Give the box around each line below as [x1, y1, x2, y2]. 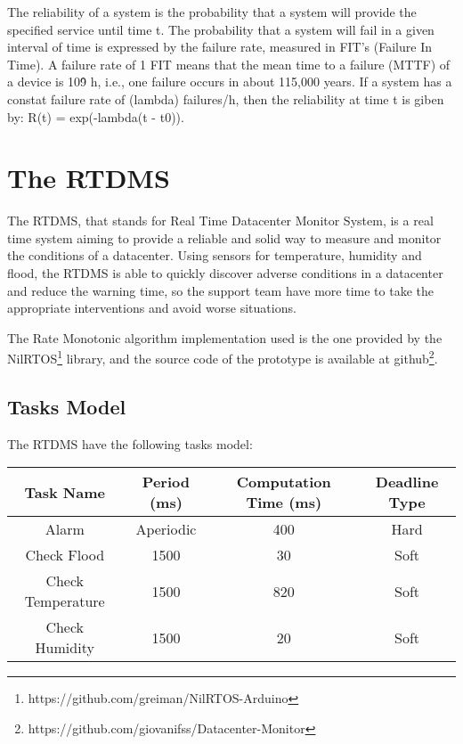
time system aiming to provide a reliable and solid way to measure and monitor [7, 228, 442, 247]
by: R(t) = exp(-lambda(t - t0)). [7, 107, 184, 126]
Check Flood [25, 544, 105, 566]
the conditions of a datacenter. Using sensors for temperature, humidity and [7, 246, 422, 265]
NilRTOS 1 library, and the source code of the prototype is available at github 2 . [7, 347, 438, 368]
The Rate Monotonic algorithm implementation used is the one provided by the [7, 328, 443, 347]
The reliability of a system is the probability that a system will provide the [7, 3, 417, 20]
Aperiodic [135, 519, 197, 540]
